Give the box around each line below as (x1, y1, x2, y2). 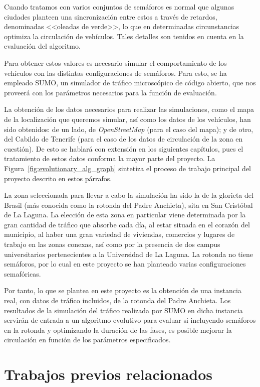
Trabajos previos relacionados (4, 364, 213, 384)
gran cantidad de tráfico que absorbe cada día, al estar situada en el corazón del (4, 219, 250, 229)
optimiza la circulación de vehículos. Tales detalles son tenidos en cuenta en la (4, 31, 244, 41)
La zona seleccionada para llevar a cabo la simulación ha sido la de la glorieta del (4, 190, 253, 200)
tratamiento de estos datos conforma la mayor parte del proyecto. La (4, 153, 215, 164)
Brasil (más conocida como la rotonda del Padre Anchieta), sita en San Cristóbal (4, 199, 253, 210)
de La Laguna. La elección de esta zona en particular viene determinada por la (4, 209, 246, 220)
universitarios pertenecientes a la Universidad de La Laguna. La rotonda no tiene (4, 248, 253, 259)
